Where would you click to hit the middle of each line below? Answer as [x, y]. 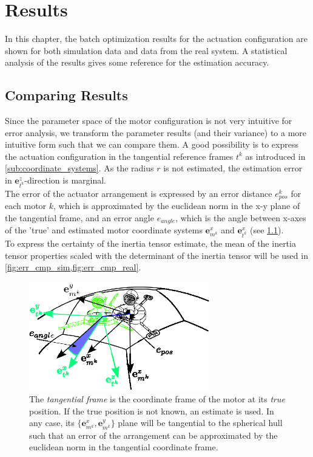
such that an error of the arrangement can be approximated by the [153, 435]
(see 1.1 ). [267, 230]
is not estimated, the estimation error [233, 168]
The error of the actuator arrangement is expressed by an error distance [139, 193]
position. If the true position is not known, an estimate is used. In [152, 411]
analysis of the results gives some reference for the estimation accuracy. [137, 62]
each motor [26, 206]
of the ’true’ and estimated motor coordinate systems [104, 230]
